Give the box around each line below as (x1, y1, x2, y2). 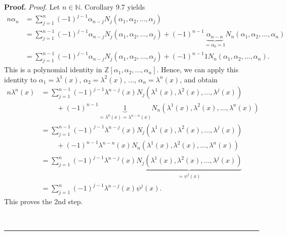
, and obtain (180, 74, 218, 84)
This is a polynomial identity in (4, 64, 102, 75)
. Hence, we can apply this (156, 64, 238, 75)
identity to (4, 74, 37, 84)
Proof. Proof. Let (4, 2, 60, 12)
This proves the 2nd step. (4, 196, 83, 206)
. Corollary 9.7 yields (80, 2, 145, 12)
